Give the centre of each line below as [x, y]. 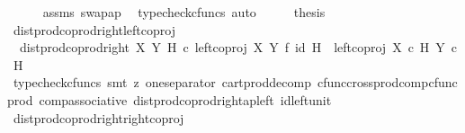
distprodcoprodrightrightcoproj [98, 117]
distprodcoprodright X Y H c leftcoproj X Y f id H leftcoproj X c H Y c [238, 47]
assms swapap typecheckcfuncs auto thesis [184, 12]
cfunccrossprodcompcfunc [387, 82]
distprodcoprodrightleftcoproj [94, 29]
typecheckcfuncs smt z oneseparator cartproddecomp [162, 82]
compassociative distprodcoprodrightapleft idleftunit [185, 99]
